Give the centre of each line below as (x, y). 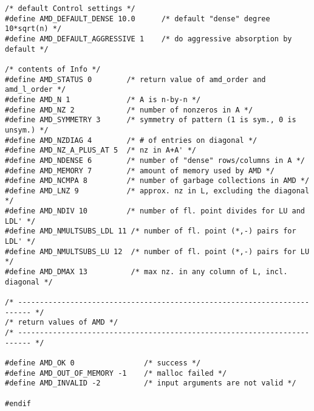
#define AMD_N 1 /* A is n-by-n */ (103, 99)
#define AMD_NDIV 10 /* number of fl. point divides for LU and (155, 211)
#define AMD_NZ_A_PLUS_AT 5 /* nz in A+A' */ (101, 150)
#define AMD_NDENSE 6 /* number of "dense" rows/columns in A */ (155, 160)
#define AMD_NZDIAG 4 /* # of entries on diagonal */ (131, 140)
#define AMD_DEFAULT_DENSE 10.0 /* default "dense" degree (138, 19)
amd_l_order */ (36, 90)
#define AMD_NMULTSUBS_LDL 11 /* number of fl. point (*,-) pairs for (151, 231)
